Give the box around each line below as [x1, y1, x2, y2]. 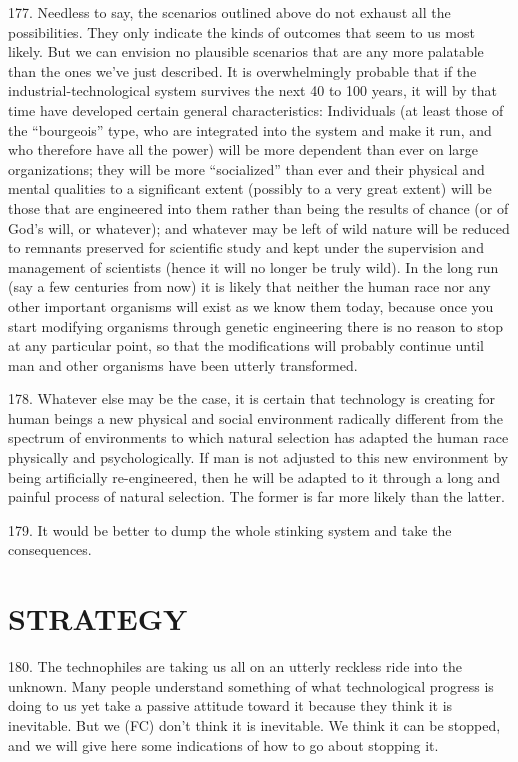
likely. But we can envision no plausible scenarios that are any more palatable [8, 41, 484, 62]
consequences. [8, 539, 92, 560]
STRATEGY [8, 598, 188, 639]
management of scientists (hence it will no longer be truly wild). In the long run [8, 256, 499, 277]
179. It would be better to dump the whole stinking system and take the [8, 519, 452, 540]
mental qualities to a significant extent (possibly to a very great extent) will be [8, 178, 492, 199]
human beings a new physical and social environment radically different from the [8, 407, 504, 428]
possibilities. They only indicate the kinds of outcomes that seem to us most [8, 21, 475, 42]
